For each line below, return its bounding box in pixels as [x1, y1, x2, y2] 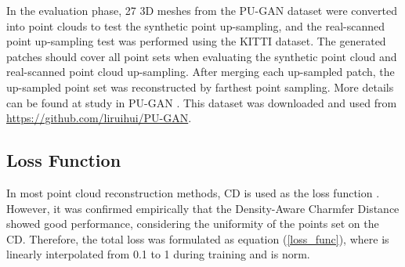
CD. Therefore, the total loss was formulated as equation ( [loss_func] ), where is [6, 230, 389, 247]
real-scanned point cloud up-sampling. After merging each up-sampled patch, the [6, 63, 395, 80]
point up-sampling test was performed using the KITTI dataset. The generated [6, 33, 386, 49]
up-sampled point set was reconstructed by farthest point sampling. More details [6, 78, 394, 95]
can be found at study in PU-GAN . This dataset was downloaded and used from [6, 94, 397, 110]
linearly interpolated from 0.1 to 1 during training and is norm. [6, 246, 310, 262]
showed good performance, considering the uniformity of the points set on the [6, 215, 379, 232]
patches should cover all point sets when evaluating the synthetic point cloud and [6, 48, 397, 64]
